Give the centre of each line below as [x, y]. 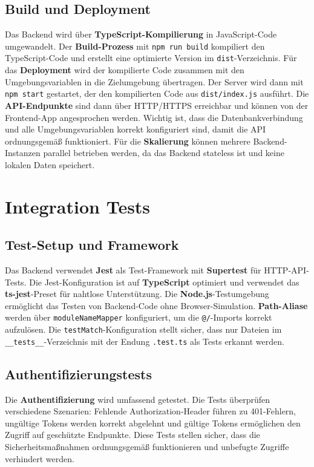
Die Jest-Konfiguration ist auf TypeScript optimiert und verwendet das [164, 282]
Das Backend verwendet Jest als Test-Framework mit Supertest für [133, 270]
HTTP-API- [286, 270]
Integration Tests [78, 206]
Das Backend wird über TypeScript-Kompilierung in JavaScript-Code [141, 34]
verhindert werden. [40, 458]
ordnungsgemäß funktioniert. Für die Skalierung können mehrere [128, 141]
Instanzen [23, 153]
